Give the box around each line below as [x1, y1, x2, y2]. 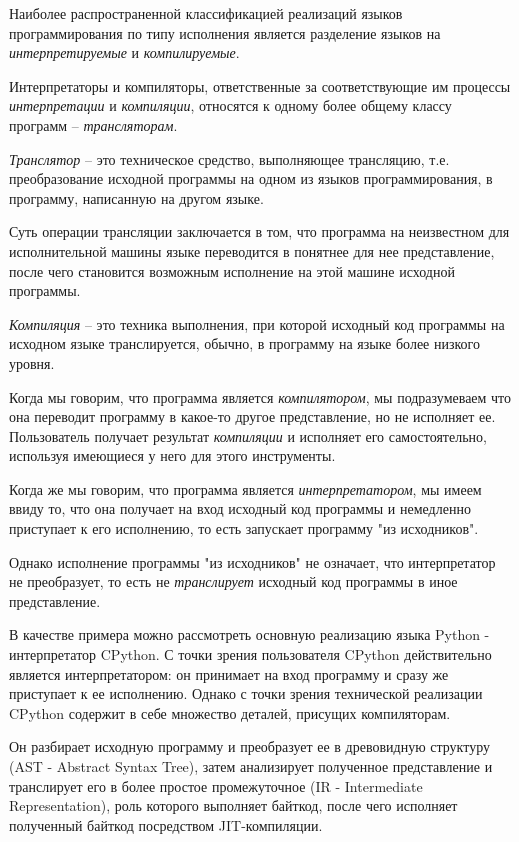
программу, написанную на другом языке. [9, 187, 264, 208]
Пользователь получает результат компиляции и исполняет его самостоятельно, [9, 425, 487, 446]
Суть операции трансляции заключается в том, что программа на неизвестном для [9, 221, 510, 242]
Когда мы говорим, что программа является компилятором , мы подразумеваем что [9, 386, 512, 407]
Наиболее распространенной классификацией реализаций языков [9, 3, 403, 23]
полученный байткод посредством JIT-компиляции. [9, 814, 323, 835]
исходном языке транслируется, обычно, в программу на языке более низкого [9, 333, 480, 354]
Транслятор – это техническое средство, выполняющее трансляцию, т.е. [9, 148, 450, 169]
